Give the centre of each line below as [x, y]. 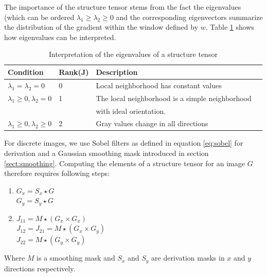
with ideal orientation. [131, 111]
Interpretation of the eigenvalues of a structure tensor [133, 54]
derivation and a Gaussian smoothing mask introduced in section [106, 153]
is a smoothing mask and [76, 258]
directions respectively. [40, 268]
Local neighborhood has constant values [159, 85]
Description [117, 72]
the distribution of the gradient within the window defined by [101, 27]
